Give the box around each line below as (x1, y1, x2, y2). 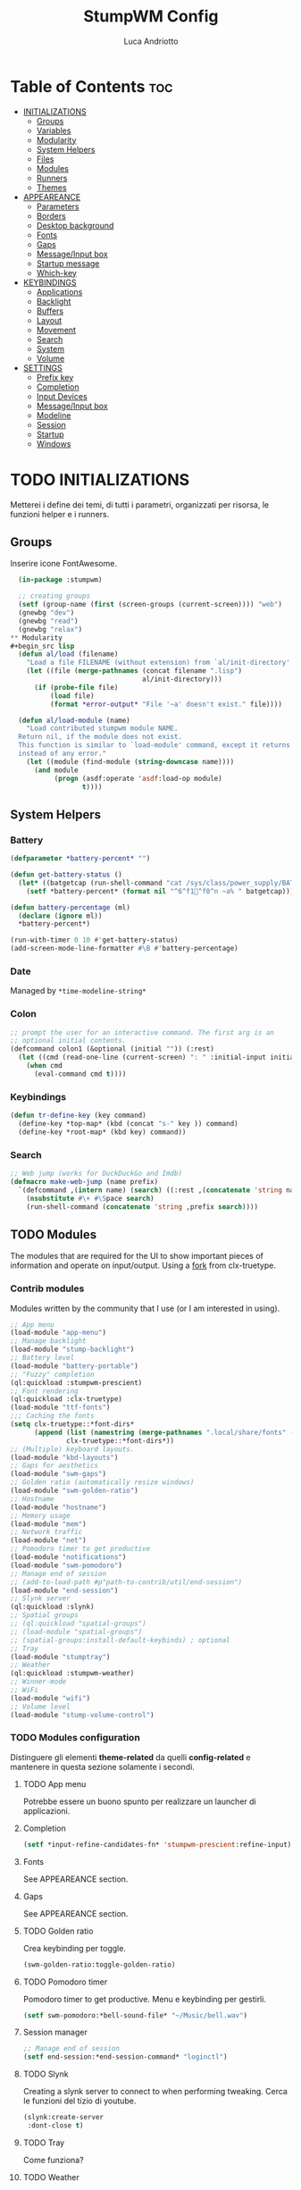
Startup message (36, 257, 100, 269)
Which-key (36, 267, 77, 278)
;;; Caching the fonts (10, 1412, 95, 1421)
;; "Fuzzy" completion (10, 1370, 95, 1379)
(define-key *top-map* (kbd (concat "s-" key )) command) (18, 1120, 239, 1129)
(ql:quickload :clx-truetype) (10, 1395, 123, 1404)
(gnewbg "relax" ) (18, 625, 83, 634)
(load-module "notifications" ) (10, 1553, 127, 1562)
